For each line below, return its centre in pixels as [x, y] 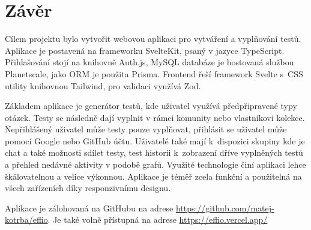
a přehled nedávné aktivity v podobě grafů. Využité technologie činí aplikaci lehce [155, 164]
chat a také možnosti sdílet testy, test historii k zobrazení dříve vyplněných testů [154, 152]
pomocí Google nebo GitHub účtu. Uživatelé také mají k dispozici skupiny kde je [155, 140]
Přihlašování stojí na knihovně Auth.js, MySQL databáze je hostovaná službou [149, 62]
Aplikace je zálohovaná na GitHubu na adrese [89, 208]
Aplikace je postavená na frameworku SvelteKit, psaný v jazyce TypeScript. [145, 50]
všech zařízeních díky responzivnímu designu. [88, 188]
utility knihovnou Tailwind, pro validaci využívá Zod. [103, 85]
